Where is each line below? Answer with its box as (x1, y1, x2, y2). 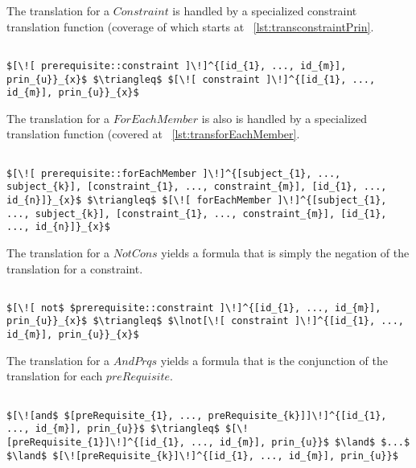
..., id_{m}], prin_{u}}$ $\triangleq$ (6, 423, 220, 435)
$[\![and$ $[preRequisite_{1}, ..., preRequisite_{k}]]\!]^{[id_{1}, (6, 409, 387, 421)
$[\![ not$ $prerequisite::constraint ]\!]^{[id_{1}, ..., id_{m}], (6, 302, 381, 314)
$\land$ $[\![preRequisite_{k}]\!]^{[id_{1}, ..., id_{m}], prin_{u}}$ (6, 450, 398, 462)
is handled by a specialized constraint (172, 2, 357, 18)
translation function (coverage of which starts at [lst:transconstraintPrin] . (6, 18, 374, 35)
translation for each (6, 367, 103, 384)
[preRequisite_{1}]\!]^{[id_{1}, (6, 436, 185, 448)
